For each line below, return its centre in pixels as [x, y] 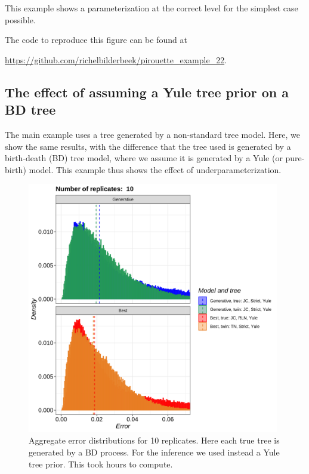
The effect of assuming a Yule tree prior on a [147, 92]
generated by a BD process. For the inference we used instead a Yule [154, 452]
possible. [20, 19]
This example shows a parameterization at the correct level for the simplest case [152, 8]
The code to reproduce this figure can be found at [96, 40]
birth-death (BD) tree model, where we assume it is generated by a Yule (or [144, 158]
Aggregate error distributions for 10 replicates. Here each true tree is [154, 440]
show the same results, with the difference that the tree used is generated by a [148, 146]
